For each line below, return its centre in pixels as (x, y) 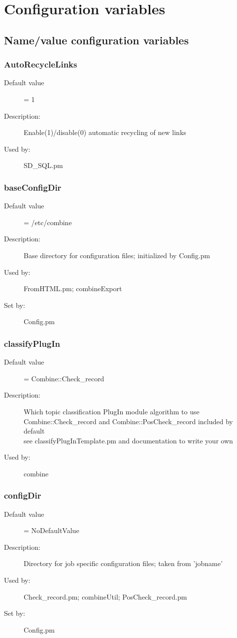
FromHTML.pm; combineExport (73, 288)
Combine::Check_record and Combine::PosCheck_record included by (128, 421)
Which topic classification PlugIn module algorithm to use (112, 411)
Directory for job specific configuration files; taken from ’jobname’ (123, 563)
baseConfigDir (33, 187)
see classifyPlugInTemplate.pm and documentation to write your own (128, 440)
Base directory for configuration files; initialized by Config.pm (117, 255)
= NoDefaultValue (51, 530)
